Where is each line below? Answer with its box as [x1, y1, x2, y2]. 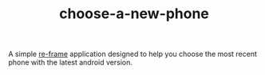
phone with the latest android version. [8, 58, 133, 67]
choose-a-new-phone [58, 5, 210, 23]
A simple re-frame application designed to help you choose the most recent [8, 49, 258, 59]
